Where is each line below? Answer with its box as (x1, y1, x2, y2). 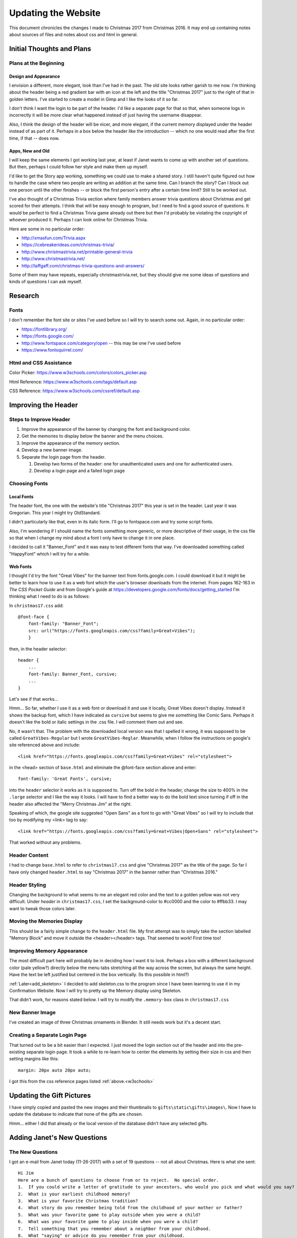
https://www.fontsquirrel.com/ (21, 347, 84, 353)
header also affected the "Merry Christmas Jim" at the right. (9, 801, 132, 807)
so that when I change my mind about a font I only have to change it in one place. (9, 535, 175, 541)
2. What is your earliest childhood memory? (18, 1191, 131, 1197)
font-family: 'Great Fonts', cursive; (18, 776, 112, 782)
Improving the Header (9, 401, 78, 409)
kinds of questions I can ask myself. (9, 279, 83, 285)
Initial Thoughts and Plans (9, 45, 92, 53)
